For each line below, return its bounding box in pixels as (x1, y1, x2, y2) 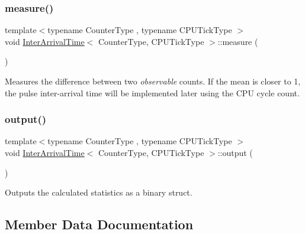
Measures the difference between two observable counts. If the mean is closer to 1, (5, 75, 301, 87)
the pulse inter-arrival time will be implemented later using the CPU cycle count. (5, 86, 300, 99)
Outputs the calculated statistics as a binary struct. (5, 186, 192, 199)
